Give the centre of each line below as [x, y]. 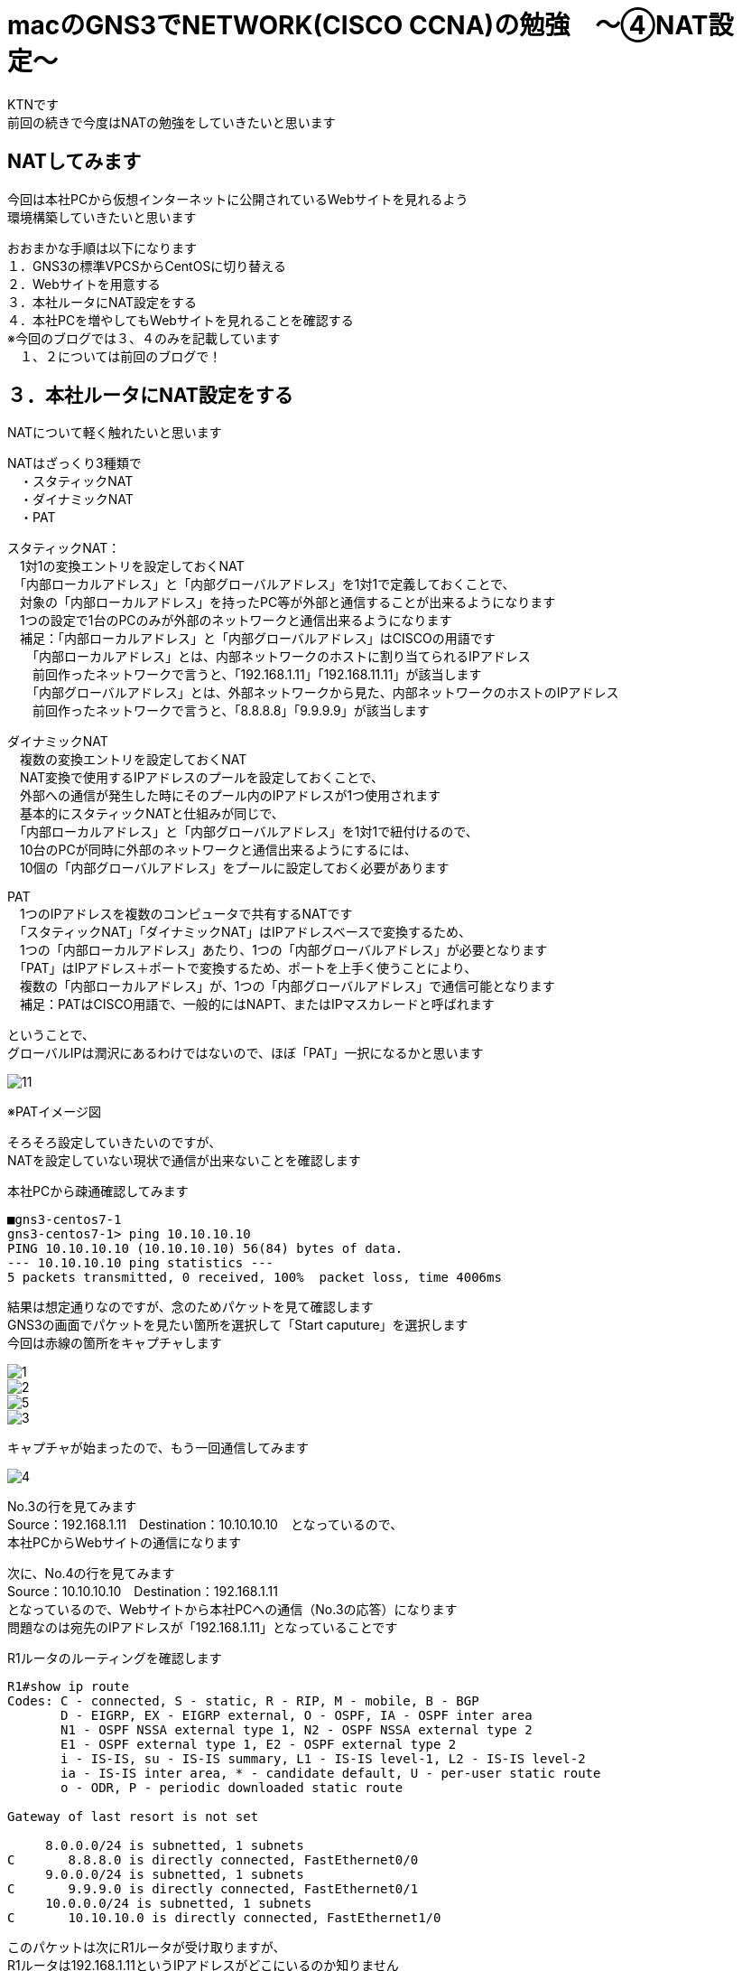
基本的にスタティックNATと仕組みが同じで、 [152, 814]
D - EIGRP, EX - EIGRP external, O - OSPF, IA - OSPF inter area [297, 1716]
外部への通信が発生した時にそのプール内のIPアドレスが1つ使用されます [230, 796]
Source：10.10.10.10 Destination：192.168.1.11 [143, 1592]
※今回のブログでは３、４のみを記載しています [144, 338]
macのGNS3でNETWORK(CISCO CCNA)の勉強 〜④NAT [358, 25]
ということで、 [51, 1035]
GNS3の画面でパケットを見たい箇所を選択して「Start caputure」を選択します [238, 1325]
